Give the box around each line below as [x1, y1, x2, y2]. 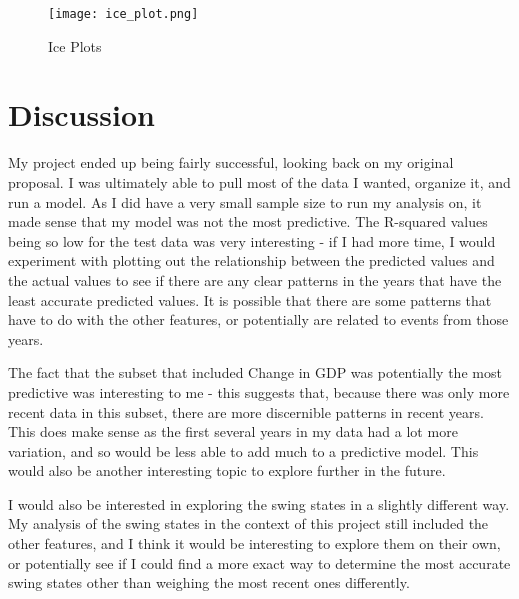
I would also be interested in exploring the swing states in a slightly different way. [8, 493, 510, 514]
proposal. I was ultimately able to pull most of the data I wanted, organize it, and [8, 171, 511, 192]
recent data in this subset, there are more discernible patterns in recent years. [8, 401, 484, 422]
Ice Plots [48, 35, 102, 56]
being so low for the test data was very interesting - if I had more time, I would [8, 230, 496, 251]
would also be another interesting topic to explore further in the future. [8, 460, 446, 481]
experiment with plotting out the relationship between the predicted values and [8, 250, 495, 271]
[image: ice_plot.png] [48, 7, 199, 21]
